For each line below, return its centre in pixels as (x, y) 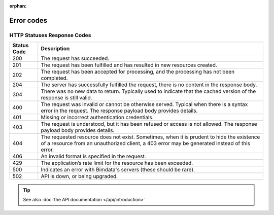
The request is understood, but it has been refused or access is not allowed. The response (149, 124)
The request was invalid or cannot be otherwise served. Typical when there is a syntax (144, 104)
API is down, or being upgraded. (79, 176)
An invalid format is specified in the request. (94, 156)
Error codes (28, 20)
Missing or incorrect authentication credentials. (97, 118)
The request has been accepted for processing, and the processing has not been (138, 72)
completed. (54, 78)
